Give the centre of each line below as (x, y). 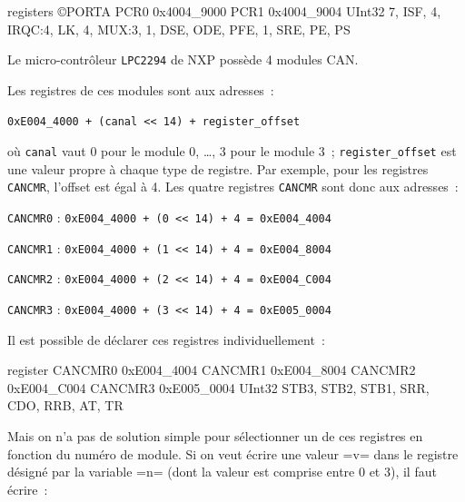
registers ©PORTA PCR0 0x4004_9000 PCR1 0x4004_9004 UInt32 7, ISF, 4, (224, 11)
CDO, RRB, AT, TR (65, 405)
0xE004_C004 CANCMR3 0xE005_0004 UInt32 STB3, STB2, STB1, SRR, (218, 387)
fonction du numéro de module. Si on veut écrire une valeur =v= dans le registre (233, 453)
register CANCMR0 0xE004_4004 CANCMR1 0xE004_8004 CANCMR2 (212, 370)
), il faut (413, 472)
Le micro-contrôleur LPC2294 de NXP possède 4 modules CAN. (183, 59)
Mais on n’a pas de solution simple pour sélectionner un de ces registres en (215, 436)
